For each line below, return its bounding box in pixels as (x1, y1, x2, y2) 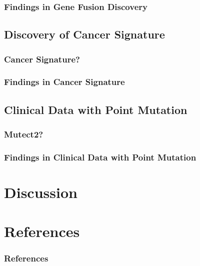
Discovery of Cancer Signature (4, 26, 165, 42)
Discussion (4, 181, 77, 202)
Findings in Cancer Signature (4, 75, 125, 88)
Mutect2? (4, 128, 43, 140)
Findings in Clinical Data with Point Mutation (4, 150, 196, 163)
